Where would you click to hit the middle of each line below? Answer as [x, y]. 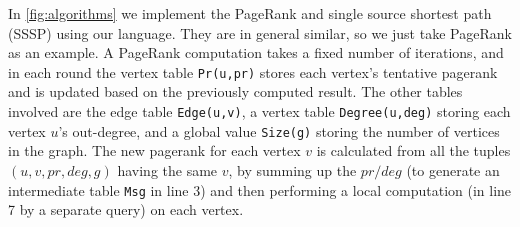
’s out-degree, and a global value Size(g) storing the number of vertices [279, 130]
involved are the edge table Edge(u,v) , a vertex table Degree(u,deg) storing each [259, 111]
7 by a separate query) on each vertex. [126, 209]
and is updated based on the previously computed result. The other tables [235, 91]
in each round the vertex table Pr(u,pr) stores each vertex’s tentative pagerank [253, 71]
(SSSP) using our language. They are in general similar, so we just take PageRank [260, 32]
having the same [167, 169]
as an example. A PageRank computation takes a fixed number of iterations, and [256, 52]
